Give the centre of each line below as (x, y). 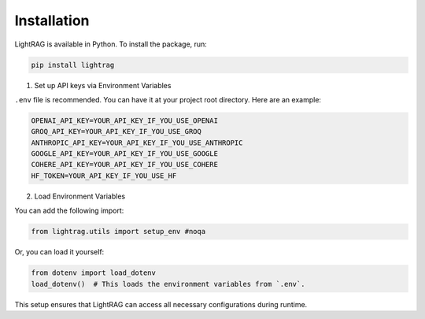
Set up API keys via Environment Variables (103, 85)
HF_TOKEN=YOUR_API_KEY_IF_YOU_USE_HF (104, 176)
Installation (52, 20)
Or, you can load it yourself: (59, 252)
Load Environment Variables (80, 196)
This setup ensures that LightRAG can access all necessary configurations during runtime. (161, 304)
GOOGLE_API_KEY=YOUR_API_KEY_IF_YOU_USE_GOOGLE (124, 154)
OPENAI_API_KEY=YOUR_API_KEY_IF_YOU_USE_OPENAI (124, 121)
